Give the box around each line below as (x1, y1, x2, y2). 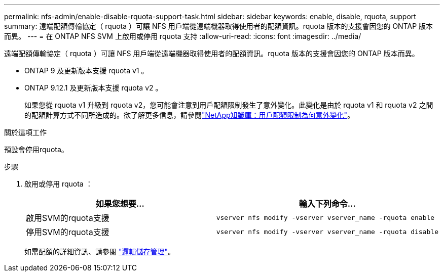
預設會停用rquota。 (4, 145, 68, 154)
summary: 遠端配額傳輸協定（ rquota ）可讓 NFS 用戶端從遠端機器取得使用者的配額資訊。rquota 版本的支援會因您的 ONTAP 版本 (4, 22, 433, 30)
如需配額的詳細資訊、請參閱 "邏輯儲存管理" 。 (24, 247, 175, 256)
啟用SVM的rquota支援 (26, 213, 109, 223)
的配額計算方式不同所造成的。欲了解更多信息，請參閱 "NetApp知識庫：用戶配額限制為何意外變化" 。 (24, 111, 355, 119)
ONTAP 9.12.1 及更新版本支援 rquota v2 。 (24, 83, 163, 92)
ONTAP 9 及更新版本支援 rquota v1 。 (24, 66, 149, 75)
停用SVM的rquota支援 (26, 227, 109, 237)
